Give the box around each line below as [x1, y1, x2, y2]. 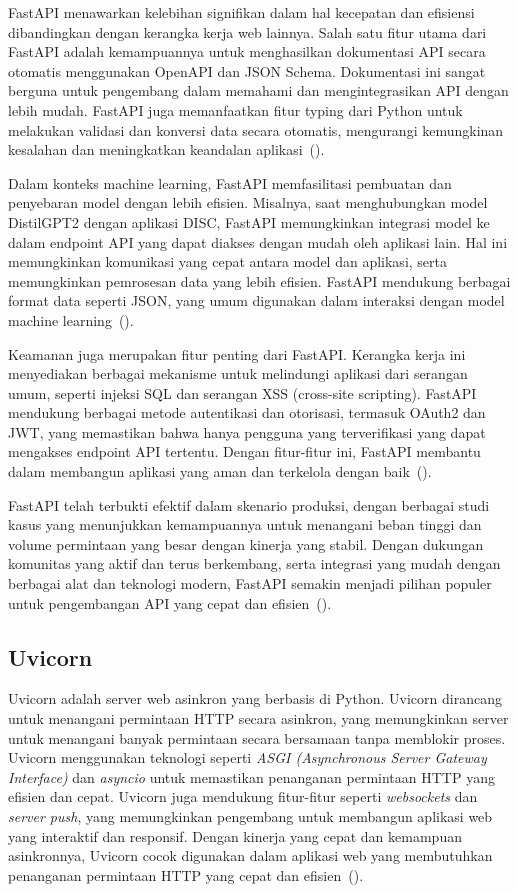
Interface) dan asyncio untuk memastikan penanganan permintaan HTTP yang [8, 766, 495, 787]
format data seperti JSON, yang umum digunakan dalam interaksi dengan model [8, 290, 505, 311]
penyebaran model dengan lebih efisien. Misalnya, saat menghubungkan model [8, 192, 488, 213]
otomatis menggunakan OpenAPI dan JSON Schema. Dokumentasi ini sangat [8, 60, 486, 81]
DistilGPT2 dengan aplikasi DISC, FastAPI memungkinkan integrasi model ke [8, 211, 490, 232]
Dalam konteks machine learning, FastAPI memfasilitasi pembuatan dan [8, 172, 452, 193]
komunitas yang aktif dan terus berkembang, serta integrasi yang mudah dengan [8, 553, 501, 574]
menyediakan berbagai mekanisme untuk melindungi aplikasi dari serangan [8, 363, 468, 384]
